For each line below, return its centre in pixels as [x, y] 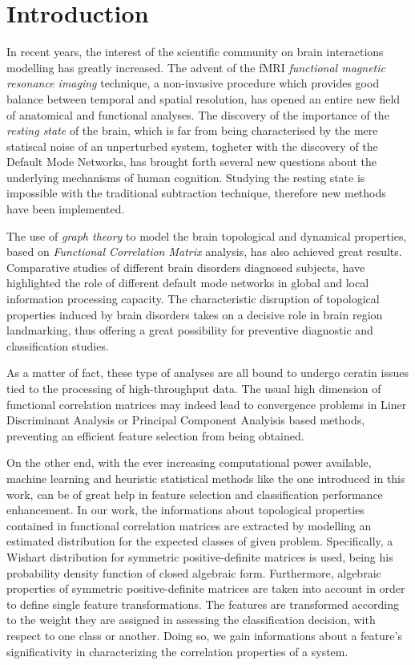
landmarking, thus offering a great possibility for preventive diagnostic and [190, 330]
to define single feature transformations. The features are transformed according [203, 604]
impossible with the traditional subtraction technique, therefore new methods [196, 193]
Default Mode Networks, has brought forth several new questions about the [191, 162]
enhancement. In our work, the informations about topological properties [185, 510]
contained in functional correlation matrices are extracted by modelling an [189, 525]
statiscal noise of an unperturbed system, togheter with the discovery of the [192, 146]
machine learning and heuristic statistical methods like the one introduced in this [206, 478]
